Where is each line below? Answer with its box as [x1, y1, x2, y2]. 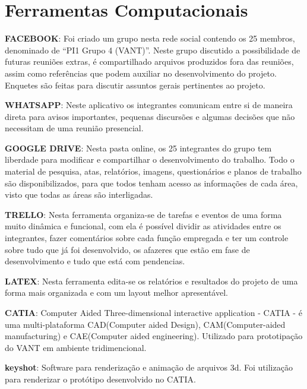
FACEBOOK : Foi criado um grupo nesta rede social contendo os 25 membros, [5, 32, 295, 45]
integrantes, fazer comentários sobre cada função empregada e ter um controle [5, 232, 289, 244]
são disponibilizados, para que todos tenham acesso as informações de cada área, [5, 176, 298, 189]
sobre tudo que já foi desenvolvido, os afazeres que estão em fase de [5, 243, 250, 255]
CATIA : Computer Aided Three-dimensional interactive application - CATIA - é [5, 306, 302, 318]
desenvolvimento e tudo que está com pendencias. [5, 255, 185, 267]
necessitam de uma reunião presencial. [5, 122, 144, 134]
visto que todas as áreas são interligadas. [5, 188, 153, 201]
